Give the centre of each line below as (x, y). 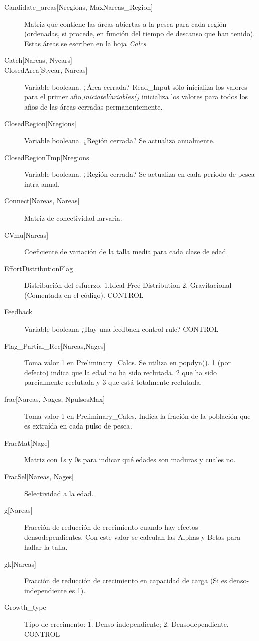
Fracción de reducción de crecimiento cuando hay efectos (111, 527)
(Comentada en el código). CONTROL (84, 295)
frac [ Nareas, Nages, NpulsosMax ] (55, 399)
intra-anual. (42, 184)
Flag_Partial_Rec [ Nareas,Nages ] (55, 345)
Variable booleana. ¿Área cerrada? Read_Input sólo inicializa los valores (136, 87)
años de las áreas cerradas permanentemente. (93, 106)
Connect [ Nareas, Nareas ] (42, 201)
